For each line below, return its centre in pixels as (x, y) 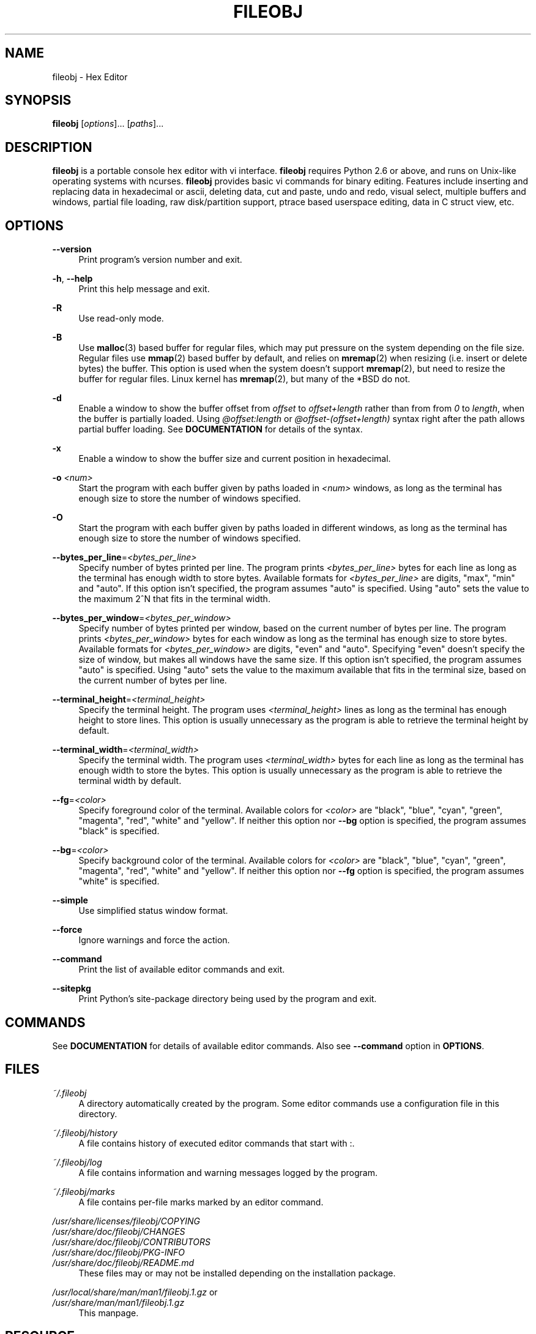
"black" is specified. (119, 831)
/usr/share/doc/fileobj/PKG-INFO (118, 1252)
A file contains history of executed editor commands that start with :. (217, 1143)
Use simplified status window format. (153, 911)
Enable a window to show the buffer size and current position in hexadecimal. (235, 459)
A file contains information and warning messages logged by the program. (228, 1172)
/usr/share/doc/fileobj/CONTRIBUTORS (132, 1242)
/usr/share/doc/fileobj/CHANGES (119, 1231)
